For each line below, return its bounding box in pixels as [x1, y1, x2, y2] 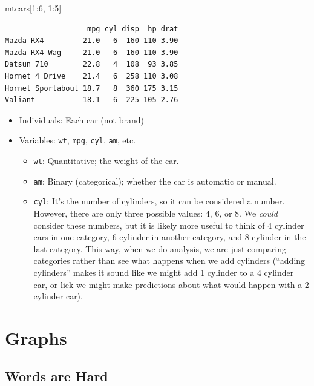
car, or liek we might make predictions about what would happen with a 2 [33, 278, 309, 290]
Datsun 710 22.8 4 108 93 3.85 [5, 60, 178, 69]
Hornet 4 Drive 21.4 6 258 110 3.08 [5, 71, 178, 80]
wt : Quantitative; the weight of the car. [33, 154, 179, 166]
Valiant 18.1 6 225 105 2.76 [5, 96, 178, 105]
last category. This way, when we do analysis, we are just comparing [33, 242, 286, 255]
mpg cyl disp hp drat [87, 24, 178, 33]
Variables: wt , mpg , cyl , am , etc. [19, 134, 136, 146]
